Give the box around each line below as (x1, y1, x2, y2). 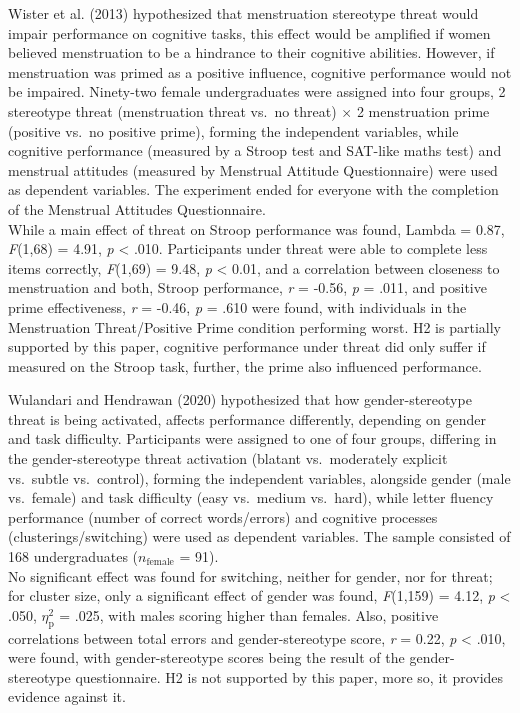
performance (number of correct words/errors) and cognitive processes (8, 506, 438, 527)
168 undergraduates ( (8, 546, 139, 567)
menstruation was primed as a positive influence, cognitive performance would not (8, 61, 512, 82)
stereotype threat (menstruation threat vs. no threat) (8, 100, 337, 121)
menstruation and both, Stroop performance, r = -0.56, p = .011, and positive (8, 277, 487, 298)
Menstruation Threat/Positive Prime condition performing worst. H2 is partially (8, 316, 501, 337)
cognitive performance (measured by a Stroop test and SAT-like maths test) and (8, 140, 502, 161)
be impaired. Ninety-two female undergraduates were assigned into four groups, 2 (8, 81, 506, 102)
